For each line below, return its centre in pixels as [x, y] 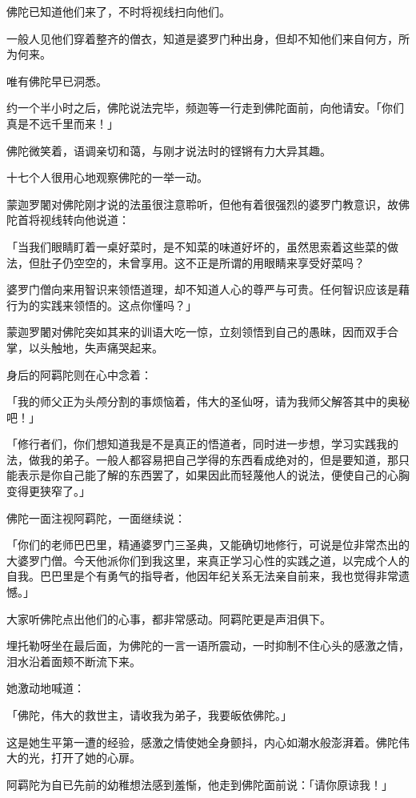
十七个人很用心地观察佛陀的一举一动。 [107, 177]
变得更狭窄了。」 [48, 491]
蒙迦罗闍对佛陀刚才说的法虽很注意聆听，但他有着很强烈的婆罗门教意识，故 [202, 204]
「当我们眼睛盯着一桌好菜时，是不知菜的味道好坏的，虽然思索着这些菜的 [197, 246]
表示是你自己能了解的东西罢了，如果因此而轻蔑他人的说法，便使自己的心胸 [213, 475]
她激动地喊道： [46, 688]
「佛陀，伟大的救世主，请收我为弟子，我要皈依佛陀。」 [149, 715]
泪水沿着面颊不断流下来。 [74, 661]
